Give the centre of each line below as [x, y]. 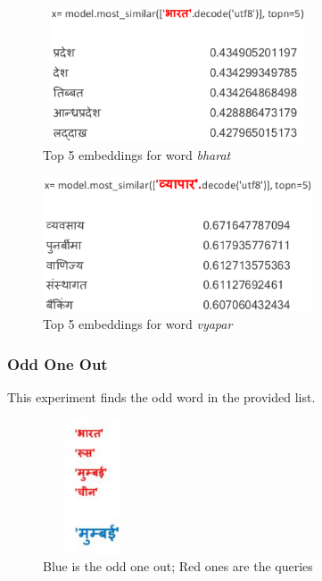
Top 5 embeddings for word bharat [137, 154]
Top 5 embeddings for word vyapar [138, 324]
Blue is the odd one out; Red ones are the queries [178, 566]
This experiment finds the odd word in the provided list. [161, 396]
